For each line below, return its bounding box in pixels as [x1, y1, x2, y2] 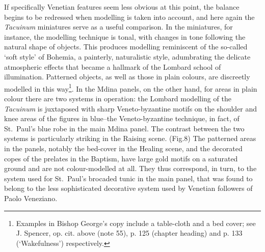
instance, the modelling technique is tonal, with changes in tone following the [4, 31, 246, 42]
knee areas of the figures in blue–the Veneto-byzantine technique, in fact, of [4, 113, 240, 124]
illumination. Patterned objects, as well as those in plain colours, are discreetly [4, 71, 250, 82]
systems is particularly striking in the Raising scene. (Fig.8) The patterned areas [4, 133, 256, 144]
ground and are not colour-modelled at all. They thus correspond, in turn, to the [4, 163, 257, 174]
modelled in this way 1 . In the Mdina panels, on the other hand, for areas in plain [4, 81, 257, 94]
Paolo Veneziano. [4, 192, 58, 203]
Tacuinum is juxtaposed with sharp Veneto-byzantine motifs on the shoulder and [4, 103, 257, 114]
